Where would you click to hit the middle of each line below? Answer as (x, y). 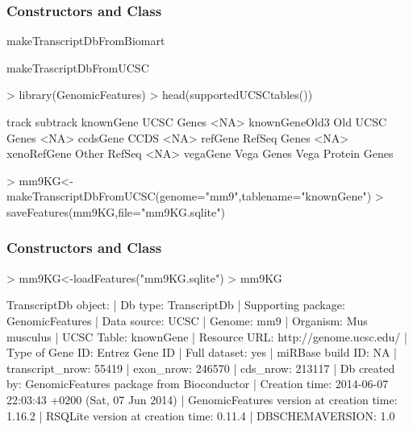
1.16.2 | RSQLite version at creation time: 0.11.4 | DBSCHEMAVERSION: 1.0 (201, 415)
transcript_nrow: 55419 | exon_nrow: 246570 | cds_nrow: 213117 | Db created (201, 368)
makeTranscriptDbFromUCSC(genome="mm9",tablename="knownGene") (189, 196)
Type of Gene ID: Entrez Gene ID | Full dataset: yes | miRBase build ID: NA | (202, 352)
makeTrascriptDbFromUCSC (78, 67)
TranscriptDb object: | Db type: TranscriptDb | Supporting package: (176, 305)
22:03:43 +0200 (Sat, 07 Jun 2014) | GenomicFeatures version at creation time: (202, 399)
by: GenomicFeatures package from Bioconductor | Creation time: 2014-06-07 (198, 384)
